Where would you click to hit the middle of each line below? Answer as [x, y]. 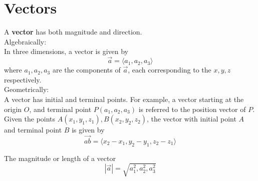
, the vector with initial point [191, 119]
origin [13, 109]
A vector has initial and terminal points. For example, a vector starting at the [124, 99]
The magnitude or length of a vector [60, 158]
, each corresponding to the [170, 70]
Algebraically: [25, 41]
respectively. [23, 79]
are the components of [86, 70]
